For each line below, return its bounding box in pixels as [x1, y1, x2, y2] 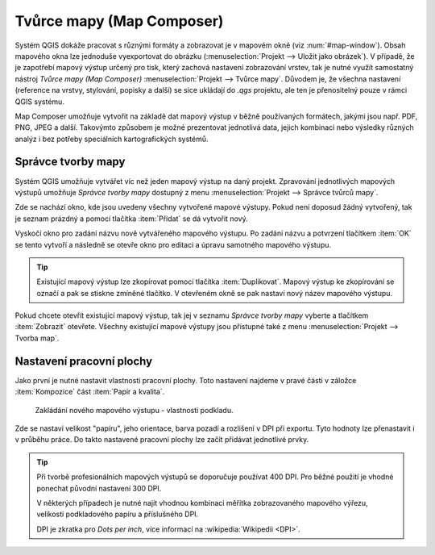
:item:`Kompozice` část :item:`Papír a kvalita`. [14, 387, 165, 397]
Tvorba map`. [14, 333, 60, 343]
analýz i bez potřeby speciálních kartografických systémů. [14, 134, 209, 144]
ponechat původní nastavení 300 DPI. [36, 483, 162, 493]
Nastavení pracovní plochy [14, 354, 153, 368]
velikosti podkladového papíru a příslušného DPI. [36, 509, 199, 520]
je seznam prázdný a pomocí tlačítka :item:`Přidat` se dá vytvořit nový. [14, 214, 249, 223]
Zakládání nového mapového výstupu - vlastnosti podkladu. [35, 405, 234, 415]
